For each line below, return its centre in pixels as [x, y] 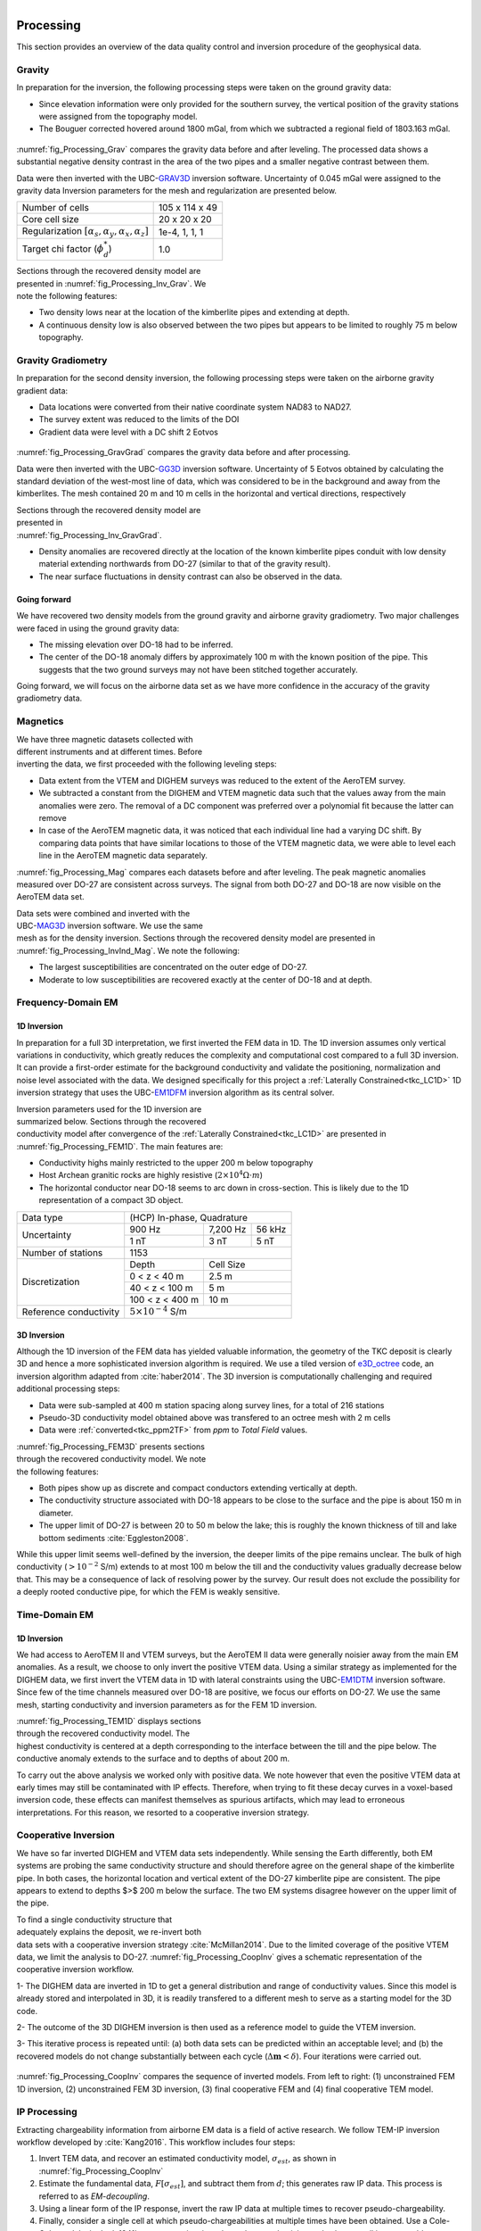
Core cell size [50, 220]
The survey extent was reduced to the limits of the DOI [139, 419]
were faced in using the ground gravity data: [98, 628]
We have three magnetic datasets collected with [105, 739]
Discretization [51, 1282]
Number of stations [62, 1252]
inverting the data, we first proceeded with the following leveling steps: [147, 764]
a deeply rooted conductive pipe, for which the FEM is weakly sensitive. [148, 1592]
